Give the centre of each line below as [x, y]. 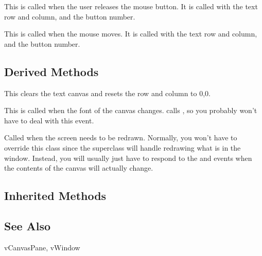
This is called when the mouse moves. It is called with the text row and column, [131, 34]
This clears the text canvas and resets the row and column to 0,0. [108, 93]
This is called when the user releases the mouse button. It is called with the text [131, 6]
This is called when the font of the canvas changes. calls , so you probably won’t [131, 110]
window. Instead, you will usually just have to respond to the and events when [128, 158]
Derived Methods [51, 71]
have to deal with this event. [49, 120]
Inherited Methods [55, 196]
